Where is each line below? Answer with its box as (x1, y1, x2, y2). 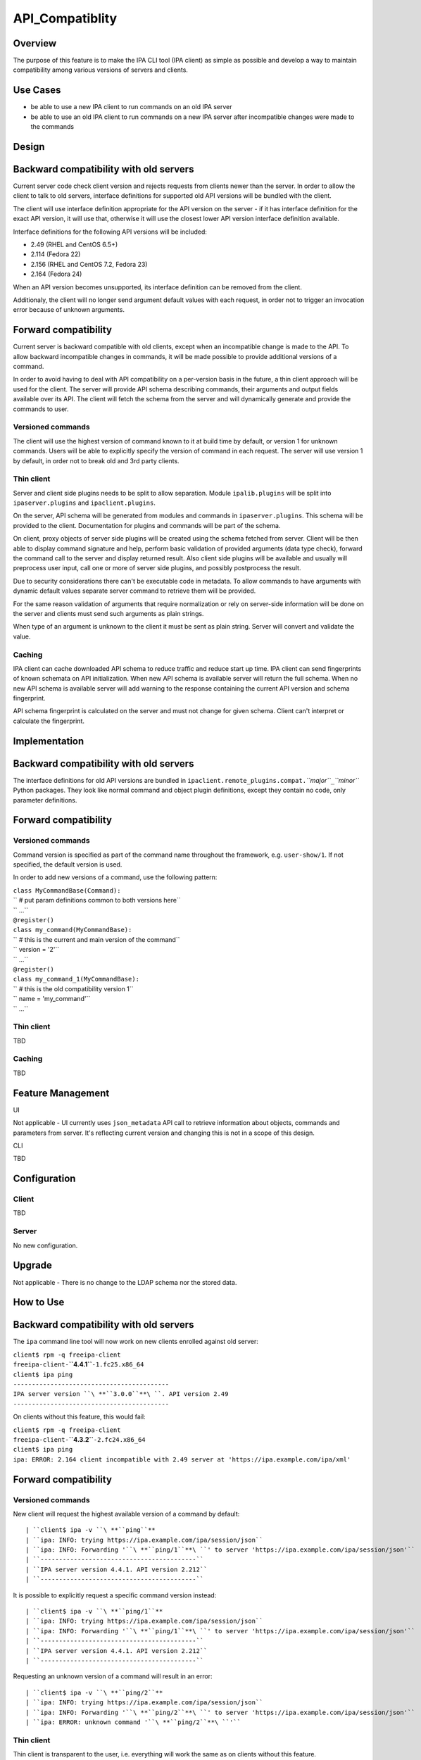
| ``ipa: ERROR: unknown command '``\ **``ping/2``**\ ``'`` (25, 1718, 241, 1726)
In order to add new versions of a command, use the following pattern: (13, 873, 218, 881)
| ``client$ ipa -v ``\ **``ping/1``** (25, 1607, 163, 1616)
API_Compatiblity (13, 11, 118, 26)
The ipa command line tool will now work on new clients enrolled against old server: (13, 1338, 258, 1346)
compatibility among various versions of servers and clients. (13, 65, 188, 74)
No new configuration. (13, 1241, 78, 1250)
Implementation (13, 735, 84, 747)
